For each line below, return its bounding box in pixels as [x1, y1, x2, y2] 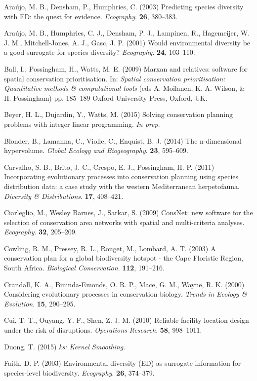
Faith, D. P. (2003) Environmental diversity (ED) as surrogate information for [4, 358, 241, 368]
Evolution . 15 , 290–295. [4, 298, 76, 308]
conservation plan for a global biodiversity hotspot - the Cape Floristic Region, [4, 253, 243, 263]
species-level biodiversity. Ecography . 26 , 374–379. [4, 367, 155, 378]
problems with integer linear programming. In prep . [4, 118, 160, 129]
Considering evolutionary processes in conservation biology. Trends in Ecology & [4, 289, 247, 299]
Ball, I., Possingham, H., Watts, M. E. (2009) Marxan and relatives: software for [4, 63, 248, 74]
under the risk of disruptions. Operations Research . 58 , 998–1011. [4, 325, 202, 335]
